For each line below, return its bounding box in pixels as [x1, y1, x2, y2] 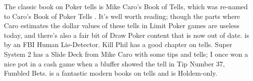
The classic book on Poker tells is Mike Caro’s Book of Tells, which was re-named [4, 1, 248, 11]
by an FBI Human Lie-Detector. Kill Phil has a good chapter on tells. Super [4, 39, 233, 49]
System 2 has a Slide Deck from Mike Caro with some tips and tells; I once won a [4, 49, 248, 59]
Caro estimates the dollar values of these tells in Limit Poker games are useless [4, 20, 239, 31]
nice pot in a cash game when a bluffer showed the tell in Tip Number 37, [4, 58, 225, 68]
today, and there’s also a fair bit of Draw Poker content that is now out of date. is [4, 30, 249, 40]
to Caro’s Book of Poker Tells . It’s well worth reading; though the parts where [4, 11, 240, 21]
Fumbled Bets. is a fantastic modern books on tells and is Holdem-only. [4, 68, 217, 78]
